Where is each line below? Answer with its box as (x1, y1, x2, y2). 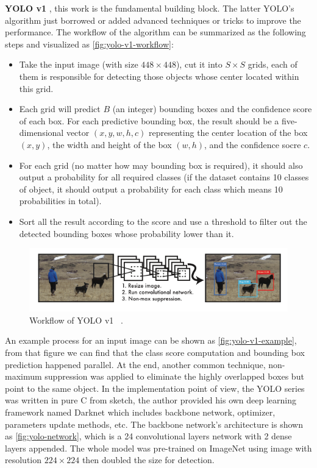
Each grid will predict (19, 102, 101, 115)
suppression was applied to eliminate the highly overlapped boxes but (45, 370, 304, 383)
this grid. (19, 82, 54, 94)
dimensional (19, 126, 64, 139)
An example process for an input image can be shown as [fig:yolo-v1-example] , (5, 334, 297, 347)
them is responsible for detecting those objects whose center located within (19, 69, 299, 82)
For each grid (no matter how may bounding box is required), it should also (19, 158, 303, 171)
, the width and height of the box (47, 138, 172, 151)
